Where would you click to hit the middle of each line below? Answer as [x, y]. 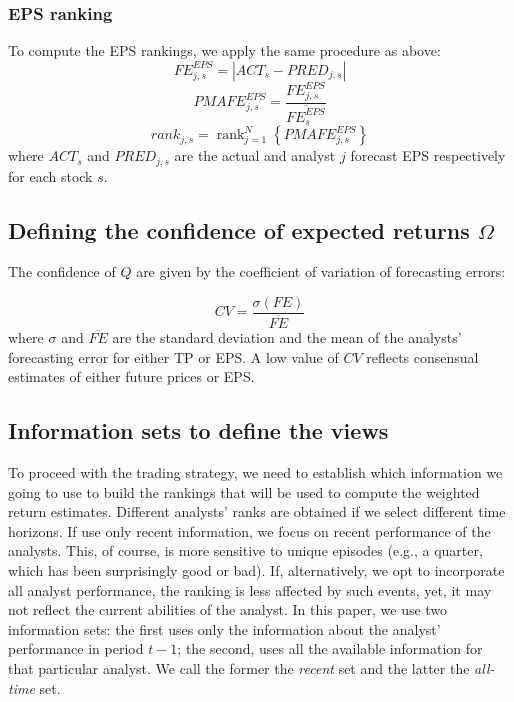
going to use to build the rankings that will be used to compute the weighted [244, 491]
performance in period [76, 648]
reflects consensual [422, 356]
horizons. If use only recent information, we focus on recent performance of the [249, 530]
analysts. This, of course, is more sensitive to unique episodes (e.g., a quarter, [245, 550]
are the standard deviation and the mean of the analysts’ [287, 337]
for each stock [50, 175]
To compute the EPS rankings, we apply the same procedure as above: [224, 50]
